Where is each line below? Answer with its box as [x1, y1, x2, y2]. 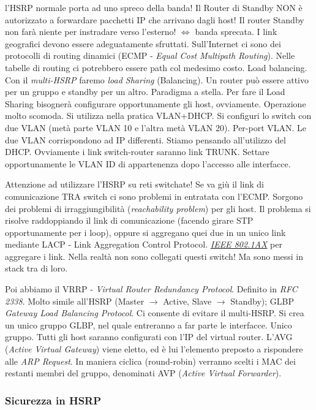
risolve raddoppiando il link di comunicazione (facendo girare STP [5, 214, 254, 227]
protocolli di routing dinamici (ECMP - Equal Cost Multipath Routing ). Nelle [5, 49, 295, 62]
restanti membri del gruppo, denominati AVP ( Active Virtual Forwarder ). [5, 366, 282, 379]
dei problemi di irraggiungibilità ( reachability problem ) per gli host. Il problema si [5, 202, 311, 214]
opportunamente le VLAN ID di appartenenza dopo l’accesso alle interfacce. [5, 157, 291, 170]
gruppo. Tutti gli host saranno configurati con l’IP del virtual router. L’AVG [5, 330, 293, 343]
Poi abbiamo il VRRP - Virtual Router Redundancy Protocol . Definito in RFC [5, 283, 298, 295]
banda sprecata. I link [195, 25, 277, 38]
